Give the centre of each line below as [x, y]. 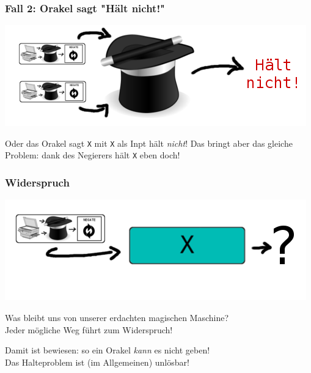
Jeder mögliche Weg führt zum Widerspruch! [89, 329]
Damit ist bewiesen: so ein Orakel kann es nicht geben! [108, 350]
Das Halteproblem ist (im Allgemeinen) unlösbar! [97, 362]
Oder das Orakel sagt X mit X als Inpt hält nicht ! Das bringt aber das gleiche [149, 143]
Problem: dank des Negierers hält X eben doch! [93, 155]
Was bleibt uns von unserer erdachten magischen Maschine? [117, 317]
